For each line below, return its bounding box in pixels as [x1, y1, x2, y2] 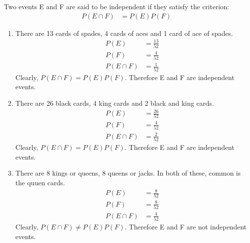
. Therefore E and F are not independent [125, 222, 247, 232]
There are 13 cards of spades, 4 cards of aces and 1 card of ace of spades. [15, 28, 233, 38]
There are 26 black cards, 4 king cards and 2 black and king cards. [15, 97, 214, 108]
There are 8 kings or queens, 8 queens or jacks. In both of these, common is [15, 168, 241, 178]
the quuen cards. [15, 177, 65, 187]
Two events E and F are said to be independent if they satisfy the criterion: [4, 1, 230, 11]
